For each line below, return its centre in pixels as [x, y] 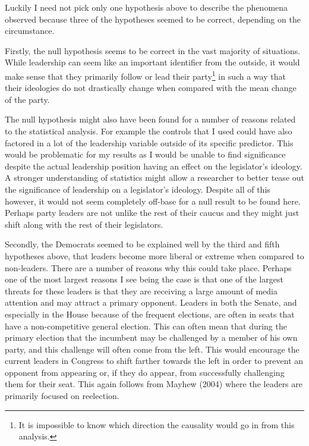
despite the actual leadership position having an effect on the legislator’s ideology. [154, 166]
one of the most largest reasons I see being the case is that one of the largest [144, 279]
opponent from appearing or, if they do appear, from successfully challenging [145, 372]
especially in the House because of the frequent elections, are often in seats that [150, 314]
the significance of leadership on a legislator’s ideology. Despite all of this [138, 189]
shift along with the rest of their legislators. [84, 224]
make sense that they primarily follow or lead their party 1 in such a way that [145, 75]
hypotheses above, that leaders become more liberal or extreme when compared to [154, 255]
